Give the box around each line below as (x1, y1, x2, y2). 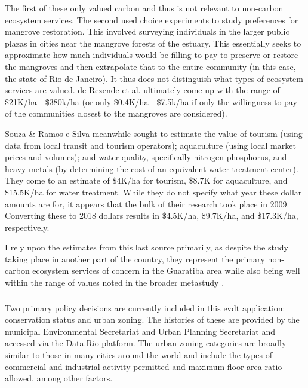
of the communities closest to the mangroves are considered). (5, 107, 227, 120)
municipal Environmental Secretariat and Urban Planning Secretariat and (5, 325, 275, 337)
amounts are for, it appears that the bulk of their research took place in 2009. (5, 197, 289, 210)
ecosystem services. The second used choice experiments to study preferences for (5, 13, 298, 26)
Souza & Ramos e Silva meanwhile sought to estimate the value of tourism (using (5, 127, 303, 139)
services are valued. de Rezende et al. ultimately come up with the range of (5, 84, 280, 96)
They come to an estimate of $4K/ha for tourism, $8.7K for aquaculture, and (5, 174, 288, 187)
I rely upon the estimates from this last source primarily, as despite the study (5, 241, 288, 253)
